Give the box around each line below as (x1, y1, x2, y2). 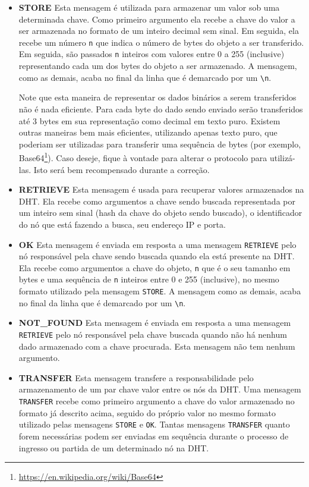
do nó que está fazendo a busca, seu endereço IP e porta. (18, 218, 226, 230)
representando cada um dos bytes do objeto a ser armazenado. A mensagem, (18, 59, 297, 72)
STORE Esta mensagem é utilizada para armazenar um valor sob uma (18, 1, 280, 13)
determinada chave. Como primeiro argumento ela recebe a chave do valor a (18, 12, 295, 25)
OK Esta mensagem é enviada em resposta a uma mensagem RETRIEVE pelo (18, 238, 297, 250)
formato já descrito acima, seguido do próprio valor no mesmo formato (18, 406, 276, 419)
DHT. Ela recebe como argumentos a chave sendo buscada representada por (18, 194, 295, 207)
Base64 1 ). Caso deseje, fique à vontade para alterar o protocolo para (18, 150, 267, 164)
